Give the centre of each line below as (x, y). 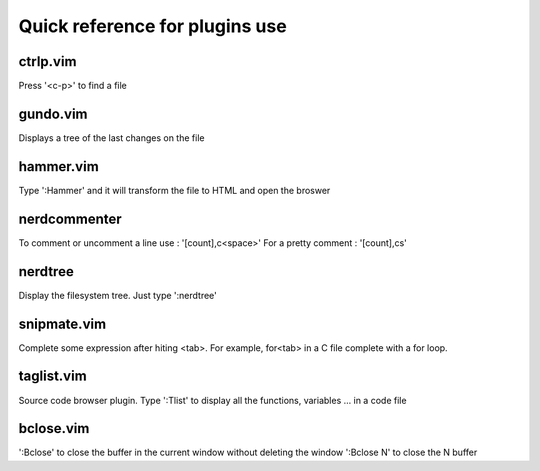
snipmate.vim (62, 323)
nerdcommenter (70, 218)
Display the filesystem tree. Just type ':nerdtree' (117, 295)
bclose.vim (54, 428)
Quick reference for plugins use (152, 26)
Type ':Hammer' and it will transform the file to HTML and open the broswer (174, 190)
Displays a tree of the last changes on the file (111, 137)
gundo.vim (53, 113)
